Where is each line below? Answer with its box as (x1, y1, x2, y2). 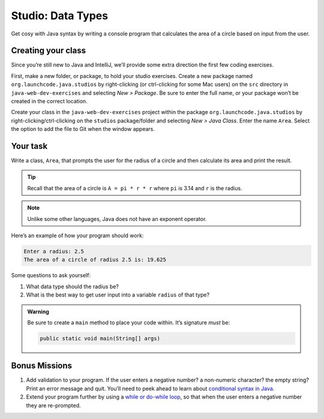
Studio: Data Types (11, 9, 108, 22)
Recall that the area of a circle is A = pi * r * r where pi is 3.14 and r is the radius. (27, 184, 242, 191)
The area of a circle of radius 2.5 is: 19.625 (23, 256, 166, 264)
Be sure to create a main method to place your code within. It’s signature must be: (27, 319, 230, 326)
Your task (11, 141, 48, 151)
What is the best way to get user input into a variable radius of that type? (26, 291, 210, 298)
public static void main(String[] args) (40, 335, 160, 342)
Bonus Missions (11, 361, 72, 371)
